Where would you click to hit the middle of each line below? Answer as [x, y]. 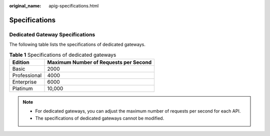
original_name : [25, 6]
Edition [21, 62]
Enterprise [24, 82]
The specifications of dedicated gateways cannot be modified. [100, 118]
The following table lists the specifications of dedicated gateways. [77, 44]
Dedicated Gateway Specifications [52, 34]
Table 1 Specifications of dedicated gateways [63, 55]
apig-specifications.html [74, 6]
